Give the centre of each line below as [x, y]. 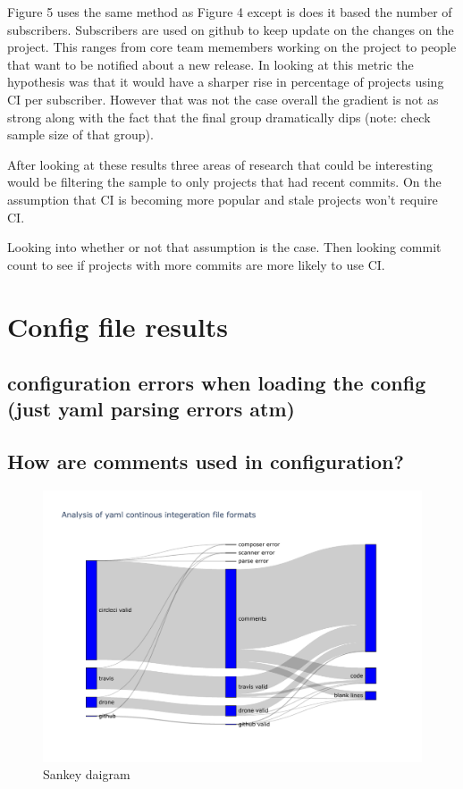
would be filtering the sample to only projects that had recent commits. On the [224, 182]
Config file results [118, 326]
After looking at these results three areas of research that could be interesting [220, 164]
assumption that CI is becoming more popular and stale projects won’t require [223, 199]
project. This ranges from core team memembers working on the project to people [232, 47]
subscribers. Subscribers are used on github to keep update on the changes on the [231, 29]
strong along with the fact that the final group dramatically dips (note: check [219, 117]
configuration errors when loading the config [217, 383]
